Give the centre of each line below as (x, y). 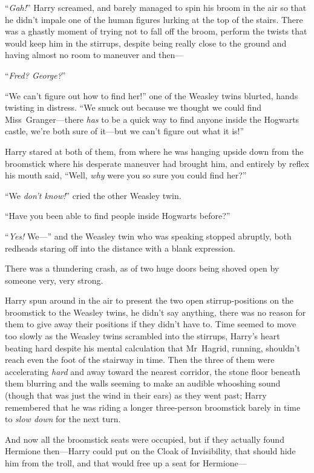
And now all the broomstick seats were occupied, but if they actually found (145, 439)
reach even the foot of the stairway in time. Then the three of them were (140, 360)
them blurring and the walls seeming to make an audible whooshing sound (143, 383)
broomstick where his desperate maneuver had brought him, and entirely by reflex (157, 163)
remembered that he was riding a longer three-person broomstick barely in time (153, 407)
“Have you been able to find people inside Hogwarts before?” (118, 216)
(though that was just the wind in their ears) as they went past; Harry (136, 395)
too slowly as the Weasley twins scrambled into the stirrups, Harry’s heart (142, 336)
